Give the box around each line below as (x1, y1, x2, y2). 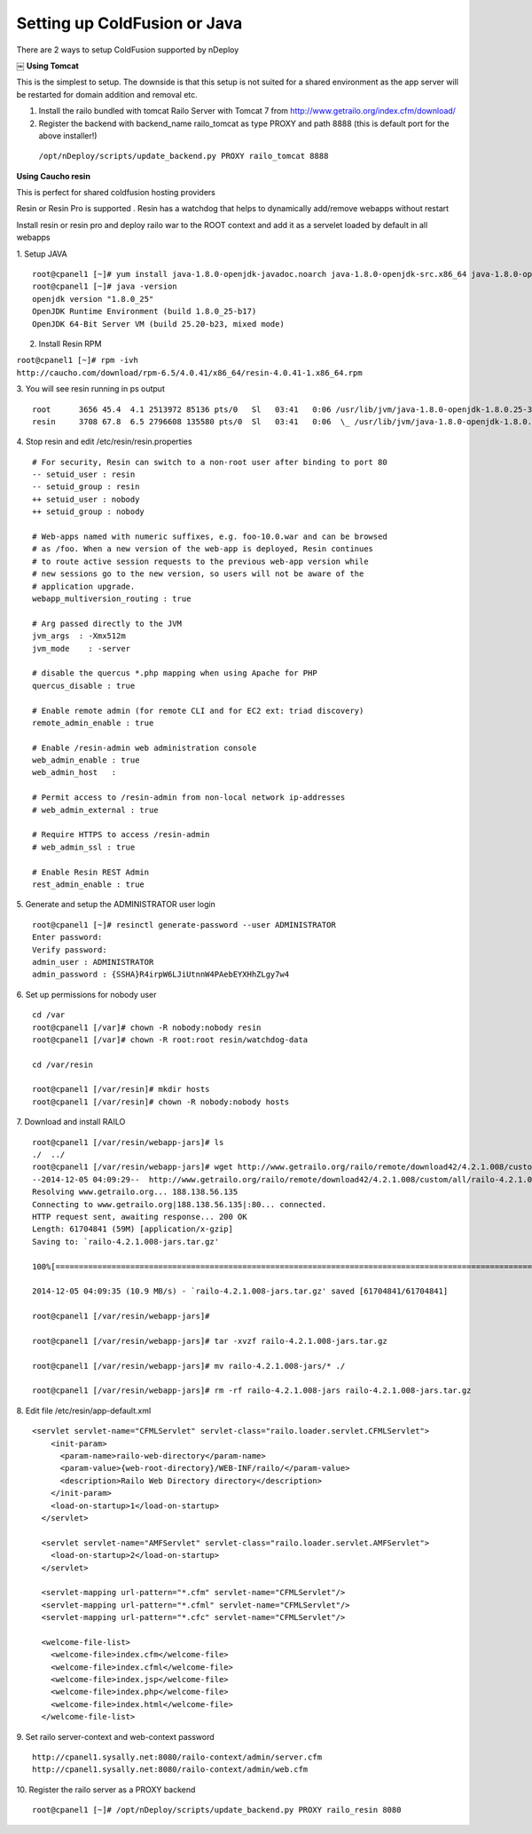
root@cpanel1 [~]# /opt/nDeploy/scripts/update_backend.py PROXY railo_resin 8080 (32, 1805, 402, 1815)
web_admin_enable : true (32, 755, 140, 765)
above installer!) (38, 130, 98, 141)
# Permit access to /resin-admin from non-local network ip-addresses (32, 793, 346, 802)
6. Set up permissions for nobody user (16, 989, 157, 1000)
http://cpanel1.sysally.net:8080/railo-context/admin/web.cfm (32, 1765, 309, 1775)
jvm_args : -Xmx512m (32, 631, 126, 641)
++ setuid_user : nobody (32, 494, 140, 504)
